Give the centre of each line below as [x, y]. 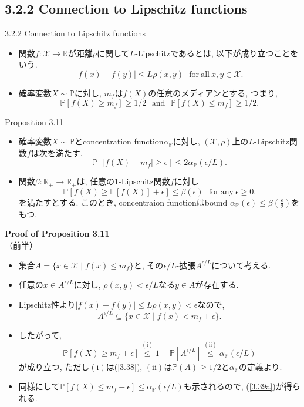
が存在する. [217, 285]
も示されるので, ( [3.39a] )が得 [238, 386]
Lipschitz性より [47, 304]
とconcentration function [119, 141]
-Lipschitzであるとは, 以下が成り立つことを [217, 53]
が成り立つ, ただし [54, 366]
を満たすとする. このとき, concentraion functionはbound [123, 202]
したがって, [40, 334]
